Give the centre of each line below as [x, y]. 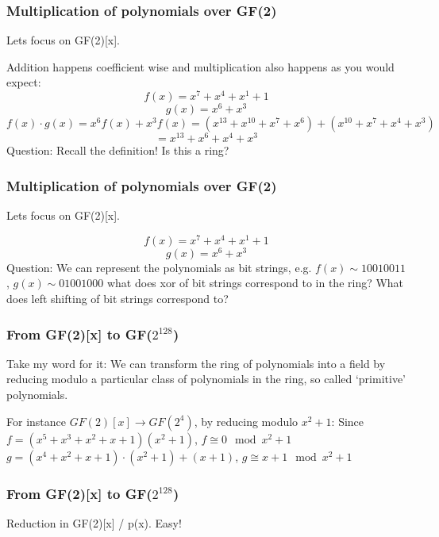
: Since [348, 421]
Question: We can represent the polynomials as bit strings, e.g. [159, 267]
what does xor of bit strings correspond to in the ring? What [255, 283]
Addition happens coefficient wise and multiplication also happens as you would [200, 66]
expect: [24, 82]
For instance [36, 421]
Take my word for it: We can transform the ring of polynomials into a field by [196, 363]
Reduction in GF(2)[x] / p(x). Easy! [94, 522]
